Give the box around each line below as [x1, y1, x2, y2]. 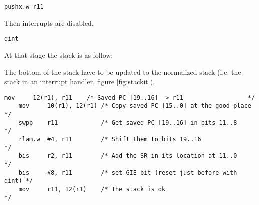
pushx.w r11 [4, 3, 44, 10]
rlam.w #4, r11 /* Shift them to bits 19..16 [18, 135, 201, 143]
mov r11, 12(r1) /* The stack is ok [18, 185, 166, 193]
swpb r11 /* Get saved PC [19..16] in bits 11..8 [18, 119, 237, 126]
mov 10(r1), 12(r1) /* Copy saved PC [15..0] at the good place [18, 102, 251, 110]
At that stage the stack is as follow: [4, 49, 113, 60]
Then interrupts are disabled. [4, 17, 94, 28]
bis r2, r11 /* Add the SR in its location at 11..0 [18, 152, 237, 160]
